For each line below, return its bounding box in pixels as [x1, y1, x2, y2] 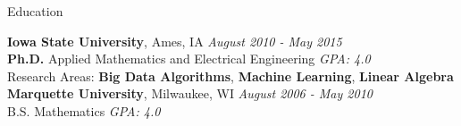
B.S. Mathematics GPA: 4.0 [7, 101, 161, 120]
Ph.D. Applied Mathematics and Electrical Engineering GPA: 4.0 [7, 49, 371, 68]
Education [7, 2, 63, 20]
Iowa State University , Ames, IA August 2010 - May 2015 [7, 31, 342, 50]
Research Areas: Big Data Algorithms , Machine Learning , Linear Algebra [7, 66, 454, 85]
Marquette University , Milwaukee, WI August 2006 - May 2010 [7, 84, 373, 103]
